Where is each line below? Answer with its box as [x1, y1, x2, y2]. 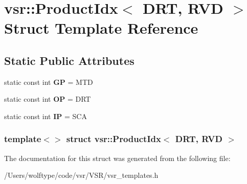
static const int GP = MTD [4, 76, 93, 87]
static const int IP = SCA [4, 110, 87, 121]
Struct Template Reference [4, 17, 198, 38]
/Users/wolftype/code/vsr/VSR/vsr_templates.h [4, 170, 159, 180]
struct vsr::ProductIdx [66, 132, 161, 145]
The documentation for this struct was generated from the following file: [4, 152, 231, 163]
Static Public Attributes [4, 52, 134, 68]
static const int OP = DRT [4, 94, 91, 104]
